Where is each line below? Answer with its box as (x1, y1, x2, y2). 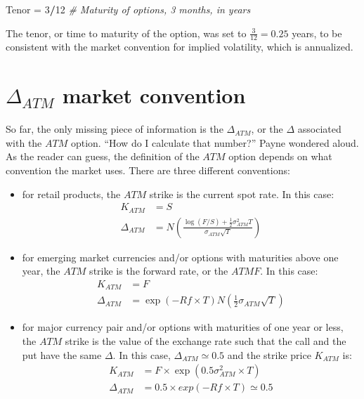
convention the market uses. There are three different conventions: (6, 162, 290, 177)
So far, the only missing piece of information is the (6, 122, 223, 136)
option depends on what (228, 149, 332, 164)
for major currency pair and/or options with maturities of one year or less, (22, 320, 344, 334)
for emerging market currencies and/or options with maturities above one (22, 249, 339, 264)
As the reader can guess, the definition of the (6, 149, 200, 164)
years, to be (292, 25, 342, 40)
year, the (22, 263, 60, 278)
